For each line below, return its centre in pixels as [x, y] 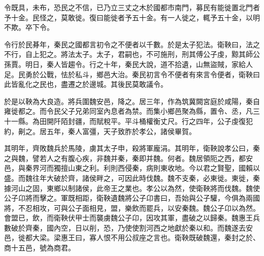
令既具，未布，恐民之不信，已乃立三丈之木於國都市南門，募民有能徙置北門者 [132, 7]
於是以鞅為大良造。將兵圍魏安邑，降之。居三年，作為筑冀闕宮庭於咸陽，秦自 [132, 101]
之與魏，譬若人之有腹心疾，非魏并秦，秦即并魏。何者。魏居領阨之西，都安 [128, 158]
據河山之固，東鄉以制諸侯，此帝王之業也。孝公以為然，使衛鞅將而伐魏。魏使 [132, 188]
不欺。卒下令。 [29, 27]
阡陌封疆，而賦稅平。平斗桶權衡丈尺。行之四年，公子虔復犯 [153, 121]
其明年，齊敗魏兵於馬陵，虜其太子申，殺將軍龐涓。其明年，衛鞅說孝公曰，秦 [132, 148]
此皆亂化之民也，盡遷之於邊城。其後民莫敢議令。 [86, 84]
